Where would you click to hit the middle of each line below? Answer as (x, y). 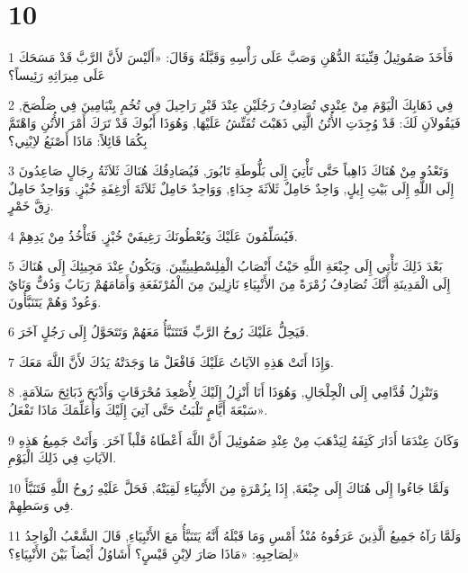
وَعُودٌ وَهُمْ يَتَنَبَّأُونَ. (55, 301)
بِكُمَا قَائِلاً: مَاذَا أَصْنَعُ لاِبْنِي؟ (78, 140)
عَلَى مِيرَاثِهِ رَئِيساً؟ (57, 74)
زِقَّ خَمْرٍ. (31, 206)
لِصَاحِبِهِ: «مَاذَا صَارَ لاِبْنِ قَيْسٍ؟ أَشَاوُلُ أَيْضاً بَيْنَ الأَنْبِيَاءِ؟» (154, 553)
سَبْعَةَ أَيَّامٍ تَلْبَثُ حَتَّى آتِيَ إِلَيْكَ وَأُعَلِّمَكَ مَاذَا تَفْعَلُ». (138, 410)
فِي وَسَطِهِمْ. (41, 505)
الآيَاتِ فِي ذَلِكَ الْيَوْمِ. (63, 457)
